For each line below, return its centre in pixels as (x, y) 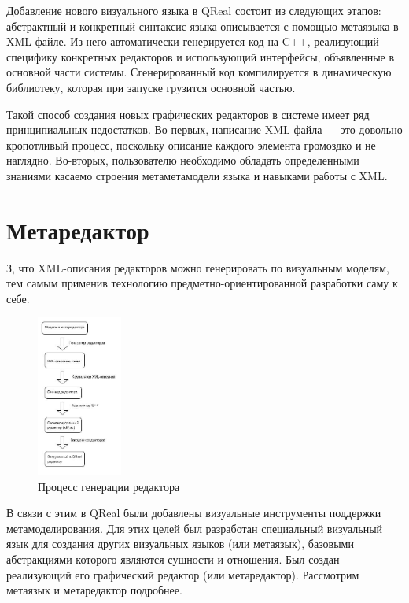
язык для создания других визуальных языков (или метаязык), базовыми (180, 544)
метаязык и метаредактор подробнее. (94, 590)
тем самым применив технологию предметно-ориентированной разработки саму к (202, 283)
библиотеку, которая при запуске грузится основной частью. (151, 87)
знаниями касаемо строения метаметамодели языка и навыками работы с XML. (197, 175)
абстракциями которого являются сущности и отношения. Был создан (173, 559)
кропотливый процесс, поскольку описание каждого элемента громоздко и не (191, 144)
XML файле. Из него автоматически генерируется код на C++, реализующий (193, 41)
